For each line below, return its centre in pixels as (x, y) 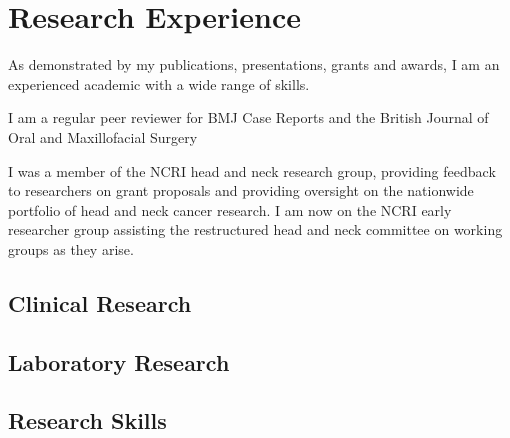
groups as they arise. (71, 248)
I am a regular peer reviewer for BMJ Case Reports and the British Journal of (248, 117)
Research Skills (87, 420)
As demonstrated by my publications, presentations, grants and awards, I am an (254, 64)
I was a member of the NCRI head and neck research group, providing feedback (252, 170)
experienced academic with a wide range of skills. (159, 83)
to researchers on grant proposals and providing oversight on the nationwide (241, 190)
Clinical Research (100, 302)
